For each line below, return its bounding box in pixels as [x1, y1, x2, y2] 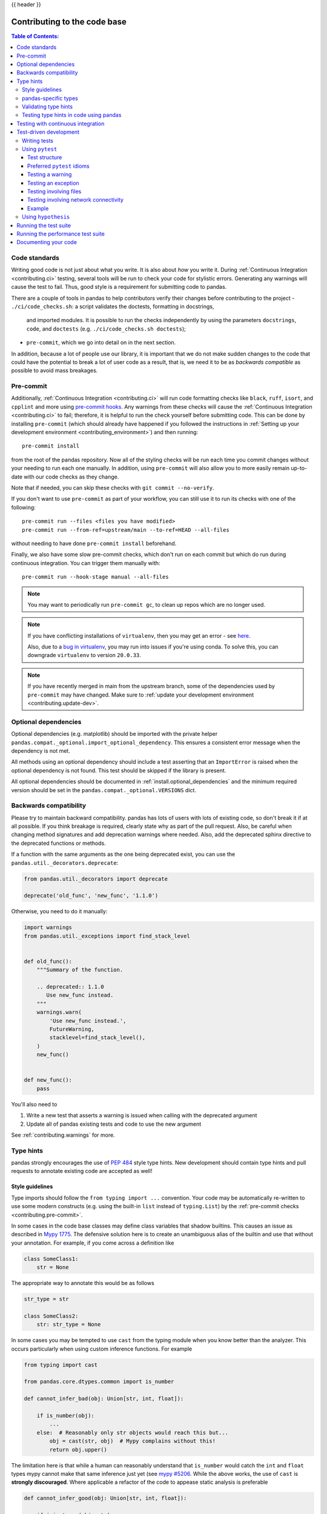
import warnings [24, 924, 73, 931]
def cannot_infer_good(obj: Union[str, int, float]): [24, 1495, 187, 1502]
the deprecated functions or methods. [11, 839, 106, 847]
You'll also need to [11, 1100, 58, 1108]
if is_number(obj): [36, 1412, 95, 1419]
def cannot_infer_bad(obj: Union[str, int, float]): [24, 1395, 184, 1402]
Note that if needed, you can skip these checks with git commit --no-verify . [11, 484, 214, 491]
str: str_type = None [36, 1321, 101, 1328]
